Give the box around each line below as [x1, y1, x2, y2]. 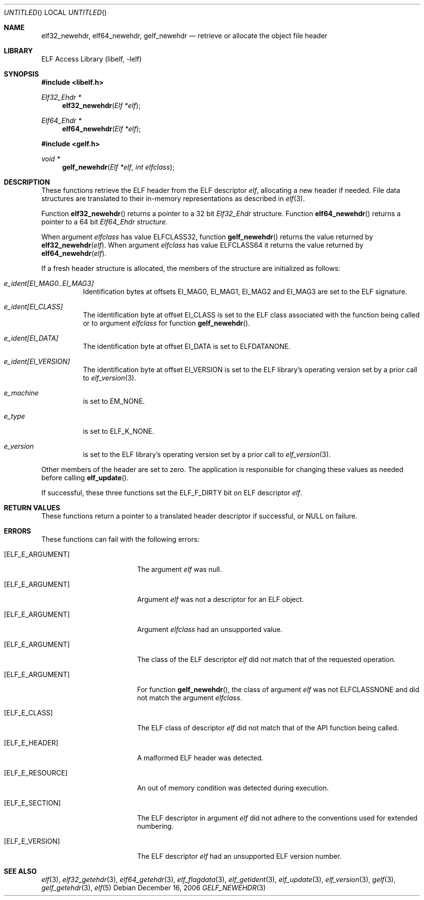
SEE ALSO [4, 867, 37, 875]
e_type [4, 412, 25, 420]
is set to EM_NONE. [83, 397, 145, 405]
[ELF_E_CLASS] [4, 709, 53, 717]
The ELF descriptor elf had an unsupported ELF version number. [137, 852, 342, 860]
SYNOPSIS [4, 70, 39, 78]
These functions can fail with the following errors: [41, 535, 199, 543]
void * [41, 155, 61, 163]
